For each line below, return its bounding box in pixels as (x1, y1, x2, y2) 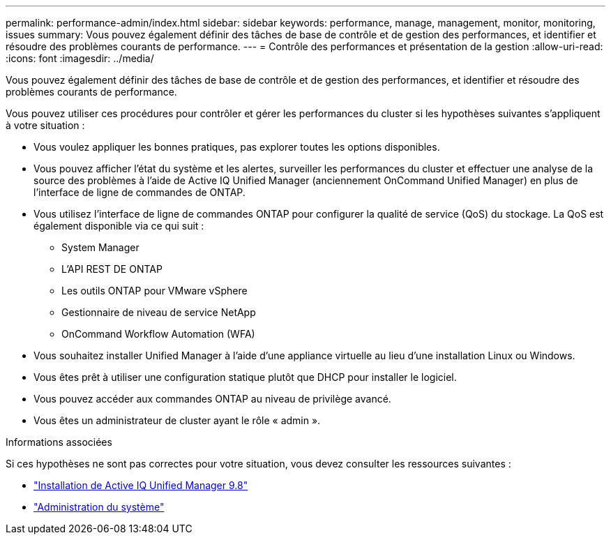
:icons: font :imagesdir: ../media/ (6, 52, 154, 64)
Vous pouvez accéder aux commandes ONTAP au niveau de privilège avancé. (33, 393, 391, 405)
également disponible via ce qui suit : (33, 220, 204, 232)
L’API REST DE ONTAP (61, 263, 163, 275)
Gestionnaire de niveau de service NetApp (61, 306, 256, 318)
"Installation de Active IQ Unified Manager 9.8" (33, 479, 248, 491)
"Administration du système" (33, 501, 165, 513)
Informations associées (6, 436, 112, 448)
